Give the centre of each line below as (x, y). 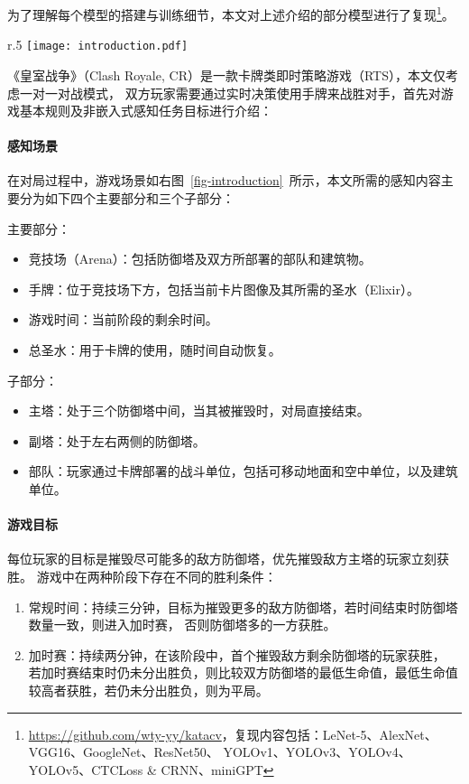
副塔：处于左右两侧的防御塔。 (117, 440)
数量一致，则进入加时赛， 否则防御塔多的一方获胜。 (182, 625)
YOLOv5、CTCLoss (86, 769)
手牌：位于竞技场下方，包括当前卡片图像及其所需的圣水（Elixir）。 (224, 289)
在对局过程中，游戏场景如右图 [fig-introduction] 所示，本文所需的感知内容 (224, 180)
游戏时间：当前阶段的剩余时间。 (123, 319)
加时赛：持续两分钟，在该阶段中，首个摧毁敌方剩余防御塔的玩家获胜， (237, 654)
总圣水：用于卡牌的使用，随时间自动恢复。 (155, 350)
